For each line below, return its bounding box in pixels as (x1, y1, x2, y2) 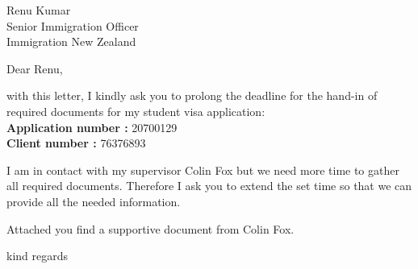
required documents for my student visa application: (6, 102, 265, 119)
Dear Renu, (6, 60, 63, 77)
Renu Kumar (6, 2, 71, 18)
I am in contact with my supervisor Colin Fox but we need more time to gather (6, 161, 399, 178)
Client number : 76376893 (6, 134, 146, 151)
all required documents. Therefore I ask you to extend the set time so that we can (6, 177, 412, 194)
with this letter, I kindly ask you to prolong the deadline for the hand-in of (6, 87, 378, 104)
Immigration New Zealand (6, 33, 136, 50)
